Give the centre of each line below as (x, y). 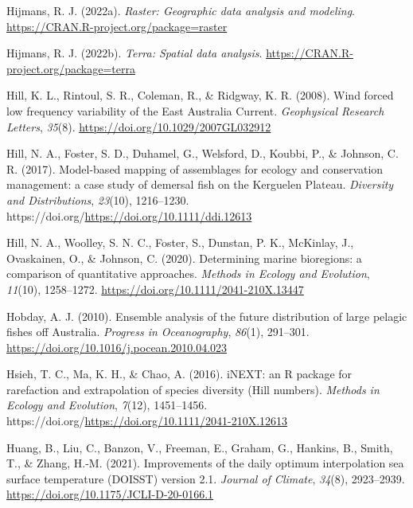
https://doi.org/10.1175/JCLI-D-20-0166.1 (110, 494)
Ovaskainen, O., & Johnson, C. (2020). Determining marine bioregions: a (184, 258)
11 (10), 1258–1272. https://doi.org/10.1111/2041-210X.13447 (155, 289)
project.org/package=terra (71, 68)
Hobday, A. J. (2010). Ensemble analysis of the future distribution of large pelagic (207, 316)
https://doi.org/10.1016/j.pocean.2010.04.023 (117, 347)
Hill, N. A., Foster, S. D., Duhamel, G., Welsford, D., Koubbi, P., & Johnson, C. (203, 153)
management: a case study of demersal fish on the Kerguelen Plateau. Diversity (200, 184)
